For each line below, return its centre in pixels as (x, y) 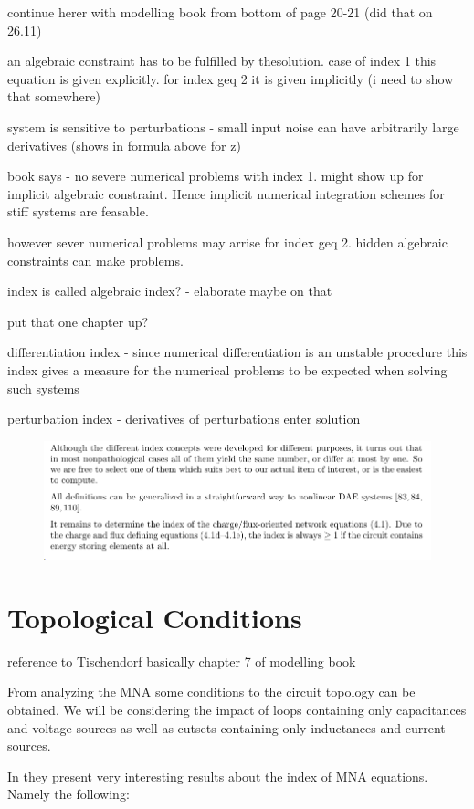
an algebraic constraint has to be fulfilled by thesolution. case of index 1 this (222, 61)
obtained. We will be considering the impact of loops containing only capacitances (237, 710)
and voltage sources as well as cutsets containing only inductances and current (226, 727)
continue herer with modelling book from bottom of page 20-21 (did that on (220, 12)
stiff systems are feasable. (78, 211)
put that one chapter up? (78, 321)
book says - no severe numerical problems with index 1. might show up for (216, 176)
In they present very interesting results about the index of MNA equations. (218, 776)
